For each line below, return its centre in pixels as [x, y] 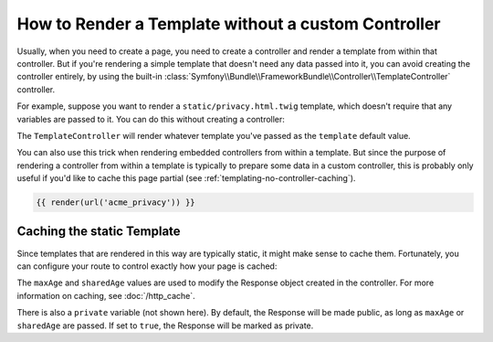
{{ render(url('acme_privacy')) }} [115, 203]
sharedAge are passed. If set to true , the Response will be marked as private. [165, 326]
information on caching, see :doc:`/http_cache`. [106, 295]
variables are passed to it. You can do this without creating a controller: [151, 119]
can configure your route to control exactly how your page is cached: [147, 266]
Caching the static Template [99, 232]
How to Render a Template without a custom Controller [229, 24]
